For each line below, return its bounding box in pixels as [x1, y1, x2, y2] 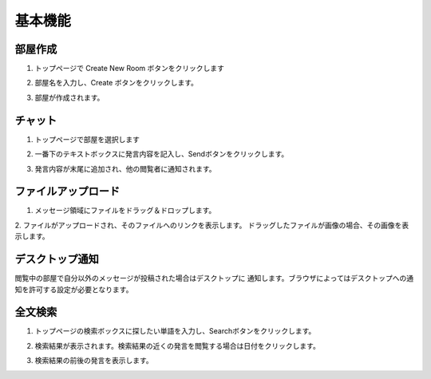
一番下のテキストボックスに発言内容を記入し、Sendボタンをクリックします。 [34, 149, 289, 159]
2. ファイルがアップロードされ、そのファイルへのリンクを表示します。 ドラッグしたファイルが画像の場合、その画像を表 [14, 220, 409, 230]
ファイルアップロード [14, 184, 120, 199]
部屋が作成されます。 [34, 93, 105, 102]
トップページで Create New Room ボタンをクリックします [34, 64, 225, 73]
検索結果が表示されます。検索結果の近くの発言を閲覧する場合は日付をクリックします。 [34, 341, 321, 350]
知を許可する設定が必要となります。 [14, 284, 133, 294]
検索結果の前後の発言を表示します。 [34, 356, 153, 365]
